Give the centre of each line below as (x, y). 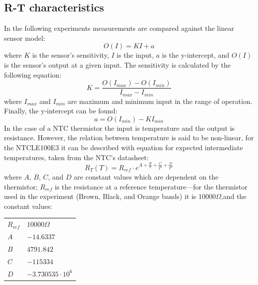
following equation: (33, 74)
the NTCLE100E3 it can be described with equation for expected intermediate (124, 147)
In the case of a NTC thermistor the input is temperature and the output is (119, 128)
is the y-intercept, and (195, 55)
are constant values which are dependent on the (146, 177)
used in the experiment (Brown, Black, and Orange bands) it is (100, 196)
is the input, (135, 55)
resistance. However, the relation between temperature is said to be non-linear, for (129, 138)
